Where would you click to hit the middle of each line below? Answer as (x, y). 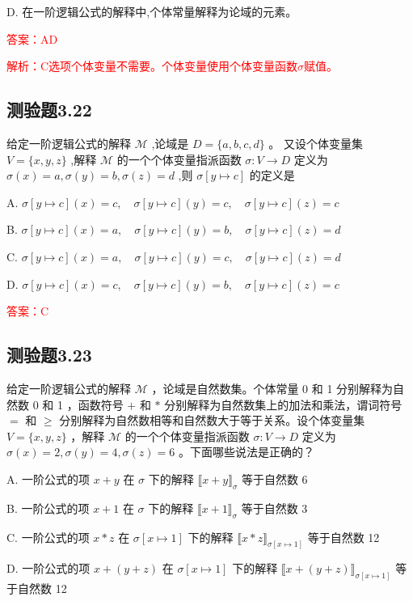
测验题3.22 (49, 110)
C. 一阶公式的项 (48, 537)
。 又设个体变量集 (316, 143)
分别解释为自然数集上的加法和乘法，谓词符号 (283, 404)
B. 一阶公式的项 (48, 508)
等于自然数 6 (274, 478)
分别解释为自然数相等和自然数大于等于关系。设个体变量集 (212, 420)
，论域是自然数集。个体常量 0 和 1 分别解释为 (272, 388)
